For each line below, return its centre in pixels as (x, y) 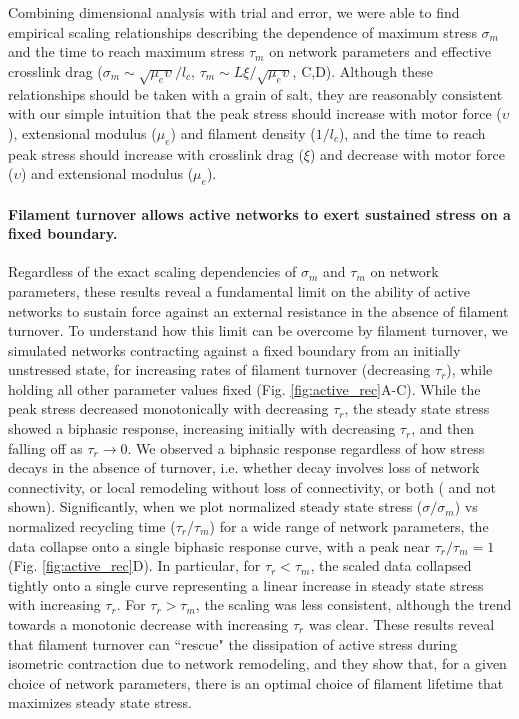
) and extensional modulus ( (107, 173)
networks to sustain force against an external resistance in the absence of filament (258, 310)
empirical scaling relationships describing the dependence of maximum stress (242, 31)
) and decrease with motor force (408, 153)
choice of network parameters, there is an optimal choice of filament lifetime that (256, 682)
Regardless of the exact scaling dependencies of (152, 271)
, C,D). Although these (362, 70)
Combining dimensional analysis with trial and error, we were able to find (234, 12)
